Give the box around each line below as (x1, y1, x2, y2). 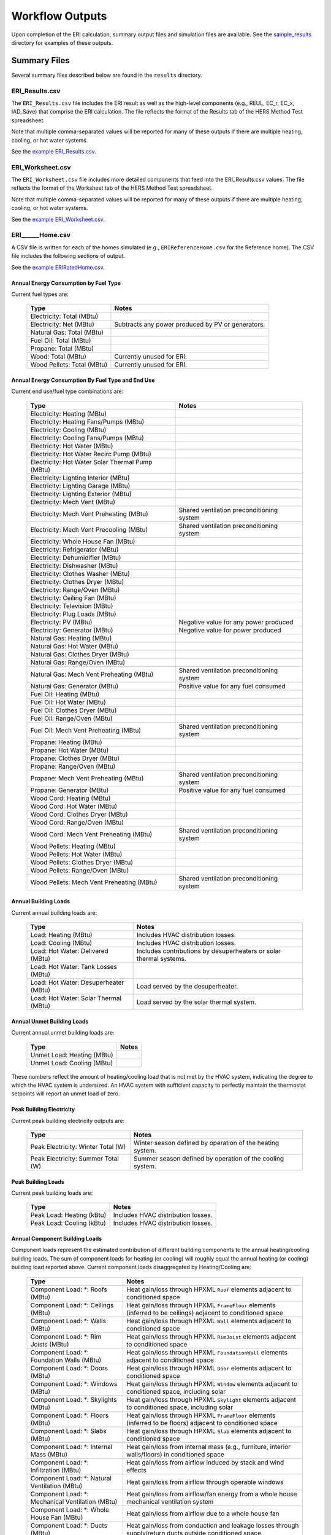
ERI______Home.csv (11, 231, 70, 239)
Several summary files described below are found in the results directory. (11, 71, 202, 79)
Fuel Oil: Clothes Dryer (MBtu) (30, 706, 117, 715)
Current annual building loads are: (11, 909, 97, 916)
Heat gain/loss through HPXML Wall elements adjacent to (126, 1316, 292, 1325)
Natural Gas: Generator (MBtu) (30, 682, 119, 690)
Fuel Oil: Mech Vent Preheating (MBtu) (30, 726, 141, 734)
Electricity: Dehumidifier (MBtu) (30, 553, 121, 562)
